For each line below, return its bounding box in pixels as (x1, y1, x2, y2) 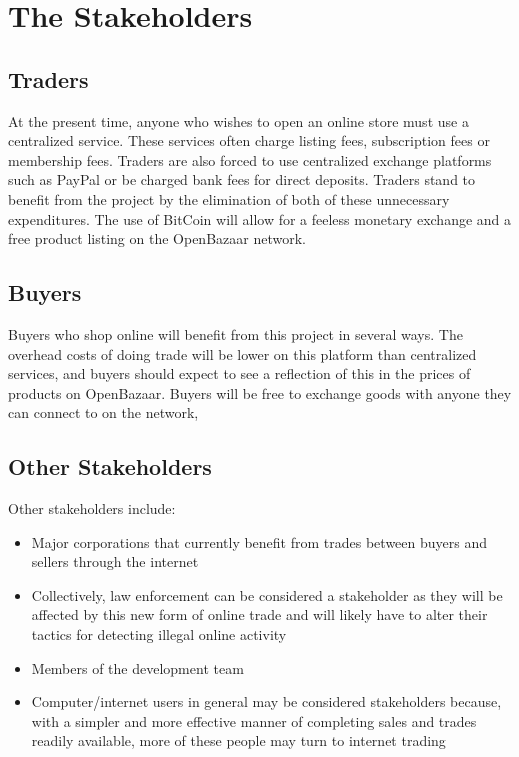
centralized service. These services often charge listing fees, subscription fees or (8, 130, 490, 151)
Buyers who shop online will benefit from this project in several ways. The (8, 323, 463, 344)
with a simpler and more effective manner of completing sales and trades (31, 710, 477, 731)
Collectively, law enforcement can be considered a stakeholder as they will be (31, 584, 503, 605)
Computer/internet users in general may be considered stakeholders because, (31, 691, 502, 712)
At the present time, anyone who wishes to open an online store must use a (8, 110, 469, 131)
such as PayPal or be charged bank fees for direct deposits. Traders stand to (8, 169, 476, 190)
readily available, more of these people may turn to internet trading (31, 730, 446, 751)
